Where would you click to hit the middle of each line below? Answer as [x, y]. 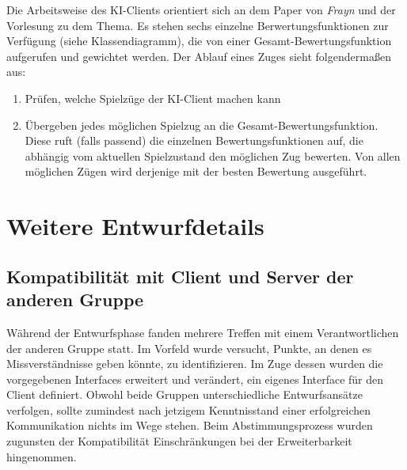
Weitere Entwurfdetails [135, 226]
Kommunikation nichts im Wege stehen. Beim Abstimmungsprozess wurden [190, 425]
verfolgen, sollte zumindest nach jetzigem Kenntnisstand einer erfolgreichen [189, 409]
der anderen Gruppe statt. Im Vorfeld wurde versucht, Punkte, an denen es [189, 348]
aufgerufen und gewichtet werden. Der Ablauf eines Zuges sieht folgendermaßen [199, 56]
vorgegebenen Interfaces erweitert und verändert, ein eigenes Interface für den [195, 379]
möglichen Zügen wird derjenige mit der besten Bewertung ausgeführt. [196, 171]
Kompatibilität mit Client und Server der [180, 276]
